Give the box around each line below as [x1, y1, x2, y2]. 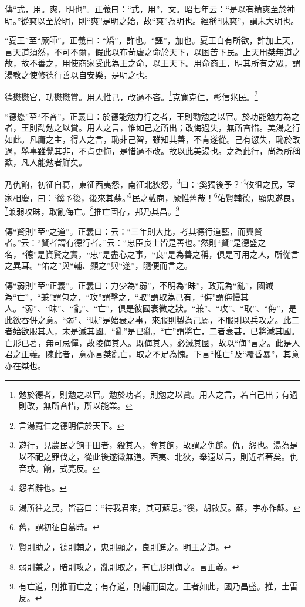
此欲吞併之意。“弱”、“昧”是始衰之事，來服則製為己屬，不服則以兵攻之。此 [5, 313, 292, 325]
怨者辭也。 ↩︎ [18, 481, 67, 494]
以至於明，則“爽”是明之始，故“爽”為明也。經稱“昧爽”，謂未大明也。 [37, 14, 299, 26]
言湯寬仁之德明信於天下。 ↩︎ [18, 419, 124, 431]
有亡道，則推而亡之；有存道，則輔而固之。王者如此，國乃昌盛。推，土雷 [18, 580, 298, 592]
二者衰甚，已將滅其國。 [209, 325, 300, 337]
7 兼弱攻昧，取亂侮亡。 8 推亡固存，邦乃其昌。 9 [5, 204, 179, 217]
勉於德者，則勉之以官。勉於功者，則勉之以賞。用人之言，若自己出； [18, 388, 282, 400]
